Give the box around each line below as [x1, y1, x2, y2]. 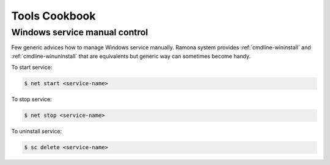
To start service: [11, 64, 53, 71]
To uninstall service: [11, 128, 62, 135]
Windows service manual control [11, 27, 148, 38]
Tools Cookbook [11, 9, 96, 23]
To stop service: [11, 96, 52, 103]
